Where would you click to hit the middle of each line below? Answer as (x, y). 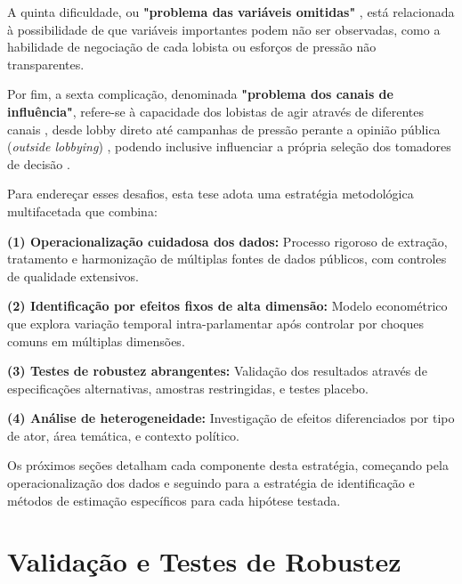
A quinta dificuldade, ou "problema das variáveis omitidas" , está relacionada (231, 12)
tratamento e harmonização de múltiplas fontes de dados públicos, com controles (227, 259)
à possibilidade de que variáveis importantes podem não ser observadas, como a (224, 29)
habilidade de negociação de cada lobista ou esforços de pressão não (192, 47)
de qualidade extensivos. (73, 276)
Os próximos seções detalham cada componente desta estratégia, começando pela (228, 465)
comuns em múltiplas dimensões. (96, 341)
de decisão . (39, 163)
